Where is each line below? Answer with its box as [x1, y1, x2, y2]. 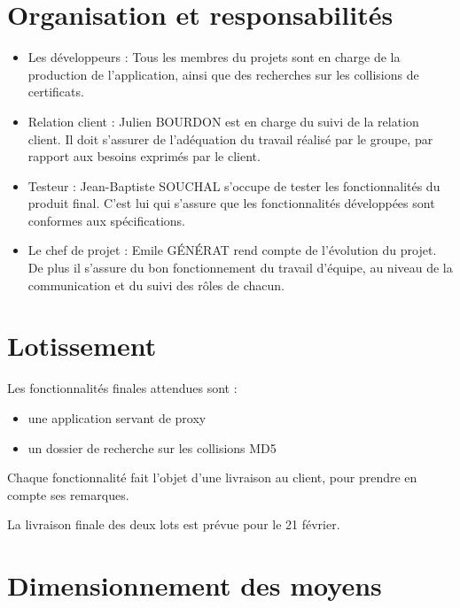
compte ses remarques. [7, 485, 129, 504]
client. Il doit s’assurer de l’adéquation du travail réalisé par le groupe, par [27, 129, 433, 148]
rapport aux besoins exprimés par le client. [27, 147, 261, 165]
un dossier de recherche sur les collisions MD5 [27, 438, 277, 457]
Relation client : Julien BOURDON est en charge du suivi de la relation [27, 112, 419, 130]
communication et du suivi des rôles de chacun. [27, 275, 285, 294]
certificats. [27, 82, 84, 101]
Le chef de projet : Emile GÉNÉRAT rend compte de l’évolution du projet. [27, 241, 437, 259]
